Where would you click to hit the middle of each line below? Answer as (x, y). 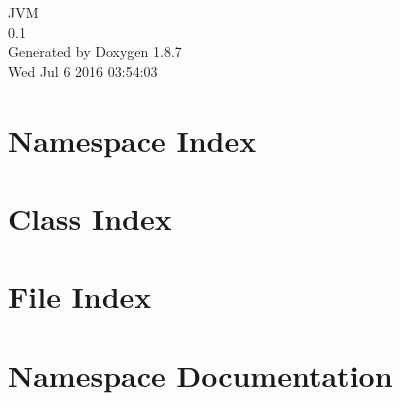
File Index (80, 296)
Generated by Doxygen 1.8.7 (95, 51)
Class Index (90, 217)
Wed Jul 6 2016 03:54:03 (83, 70)
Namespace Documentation (200, 374)
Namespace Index (132, 139)
